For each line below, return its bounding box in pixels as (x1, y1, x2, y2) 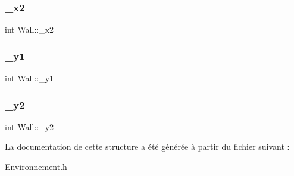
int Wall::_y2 (5, 120, 54, 133)
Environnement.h (5, 161, 67, 173)
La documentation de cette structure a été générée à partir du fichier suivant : (5, 140, 290, 153)
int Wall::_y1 (5, 72, 54, 84)
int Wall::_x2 (5, 23, 54, 36)
